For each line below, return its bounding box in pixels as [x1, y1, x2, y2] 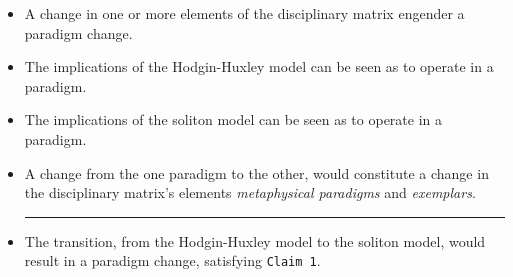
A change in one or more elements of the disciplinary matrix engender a [24, 3, 465, 23]
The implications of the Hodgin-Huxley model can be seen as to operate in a [24, 56, 494, 77]
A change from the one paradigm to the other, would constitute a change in [24, 162, 489, 183]
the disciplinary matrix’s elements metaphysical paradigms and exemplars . [24, 182, 476, 203]
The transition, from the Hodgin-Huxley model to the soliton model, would [24, 230, 486, 251]
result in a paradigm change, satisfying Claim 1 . [24, 250, 321, 271]
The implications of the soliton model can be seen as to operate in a [24, 109, 442, 130]
